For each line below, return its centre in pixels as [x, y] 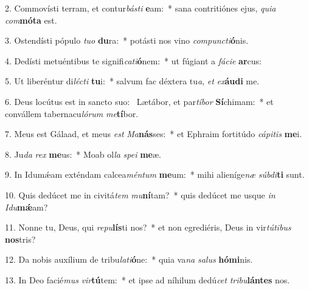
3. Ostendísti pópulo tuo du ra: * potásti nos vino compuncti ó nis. [127, 40]
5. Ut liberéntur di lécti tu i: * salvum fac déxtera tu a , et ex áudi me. [132, 81]
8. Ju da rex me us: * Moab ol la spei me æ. [83, 154]
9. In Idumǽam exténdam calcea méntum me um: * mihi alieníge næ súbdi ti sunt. [155, 174]
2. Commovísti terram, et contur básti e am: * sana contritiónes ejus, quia [141, 8]
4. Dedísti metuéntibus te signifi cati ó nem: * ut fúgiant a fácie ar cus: [133, 60]
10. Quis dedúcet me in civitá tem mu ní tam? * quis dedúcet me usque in [140, 194]
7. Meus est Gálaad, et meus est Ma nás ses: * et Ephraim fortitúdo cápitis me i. [154, 134]
